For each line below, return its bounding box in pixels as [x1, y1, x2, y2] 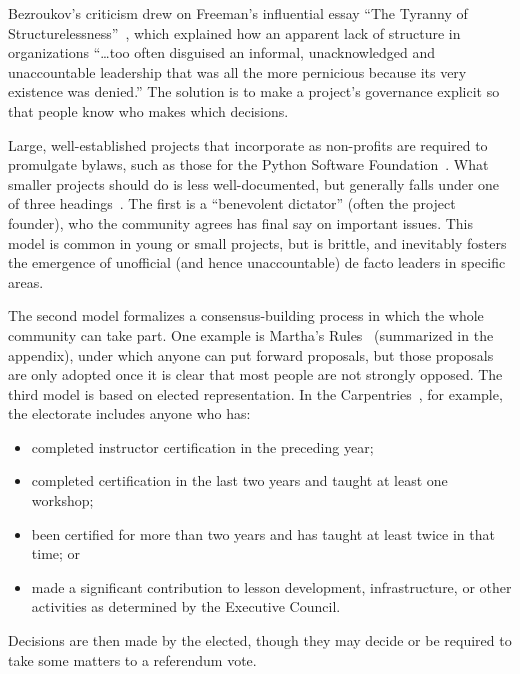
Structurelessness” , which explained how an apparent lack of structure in [8, 22, 461, 43]
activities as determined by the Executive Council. [31, 596, 341, 617]
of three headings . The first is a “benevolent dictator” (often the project [8, 193, 456, 214]
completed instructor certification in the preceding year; [31, 436, 374, 457]
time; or [31, 543, 81, 564]
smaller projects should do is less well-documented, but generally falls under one [8, 173, 500, 194]
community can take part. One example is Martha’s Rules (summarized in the [8, 324, 494, 345]
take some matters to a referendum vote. [8, 649, 257, 670]
